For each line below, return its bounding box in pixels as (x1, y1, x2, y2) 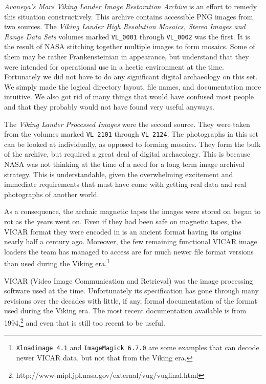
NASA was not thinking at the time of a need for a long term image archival (4, 159, 245, 169)
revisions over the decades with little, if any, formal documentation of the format (4, 295, 257, 306)
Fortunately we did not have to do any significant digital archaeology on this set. (4, 71, 258, 82)
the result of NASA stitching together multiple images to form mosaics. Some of (4, 41, 255, 52)
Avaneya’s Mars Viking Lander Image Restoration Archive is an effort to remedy (4, 1, 257, 11)
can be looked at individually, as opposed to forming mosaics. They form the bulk (4, 138, 261, 149)
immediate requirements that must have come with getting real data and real (4, 179, 247, 189)
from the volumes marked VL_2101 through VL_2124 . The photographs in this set (4, 129, 259, 139)
